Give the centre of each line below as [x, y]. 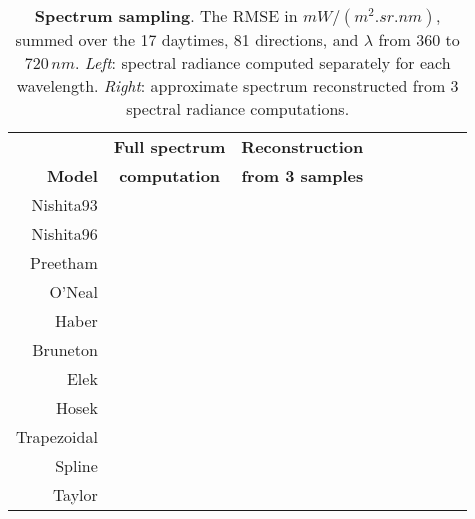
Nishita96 [64, 233]
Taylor [75, 494]
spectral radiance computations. [238, 108]
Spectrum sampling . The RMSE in [166, 15]
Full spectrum [169, 146]
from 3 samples [302, 175]
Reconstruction [302, 146]
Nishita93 [64, 204]
